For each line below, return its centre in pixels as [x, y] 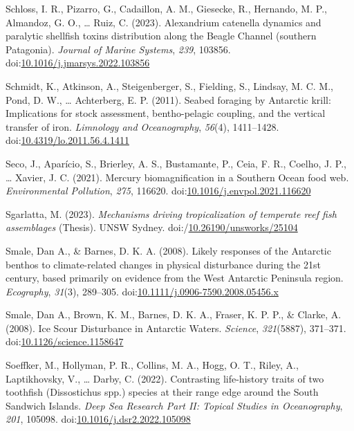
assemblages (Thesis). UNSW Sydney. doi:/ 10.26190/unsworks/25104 [152, 227]
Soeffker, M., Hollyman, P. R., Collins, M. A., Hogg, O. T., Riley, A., [152, 365]
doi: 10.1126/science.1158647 [65, 341]
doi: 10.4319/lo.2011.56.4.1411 [67, 140]
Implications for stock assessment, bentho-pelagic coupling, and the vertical [166, 113]
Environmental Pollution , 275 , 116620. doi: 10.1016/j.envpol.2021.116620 [158, 191]
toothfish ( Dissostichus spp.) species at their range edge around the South [162, 392]
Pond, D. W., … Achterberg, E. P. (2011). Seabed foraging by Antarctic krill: [168, 99]
